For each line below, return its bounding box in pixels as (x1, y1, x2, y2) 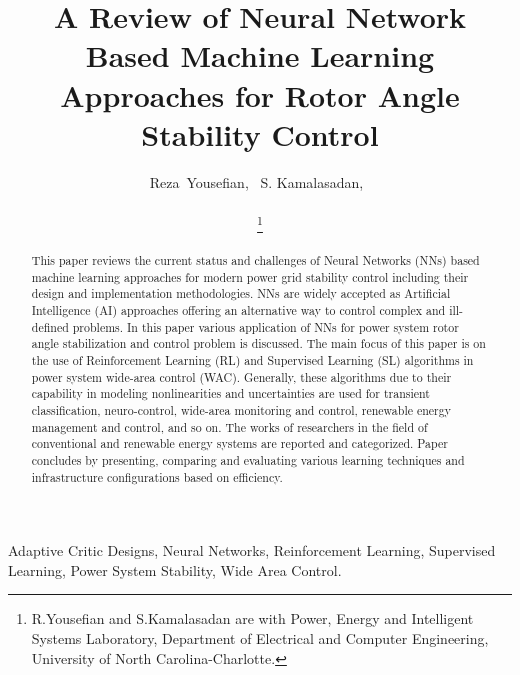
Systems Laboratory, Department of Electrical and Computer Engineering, (31, 627, 489, 648)
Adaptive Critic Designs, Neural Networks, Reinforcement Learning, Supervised (8, 540, 496, 561)
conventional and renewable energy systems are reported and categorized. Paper (31, 435, 448, 452)
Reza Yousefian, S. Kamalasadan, (149, 171, 364, 192)
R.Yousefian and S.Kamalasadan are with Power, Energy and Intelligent (31, 608, 474, 629)
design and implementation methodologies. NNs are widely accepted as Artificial (31, 285, 451, 302)
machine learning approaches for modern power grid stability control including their (31, 268, 469, 285)
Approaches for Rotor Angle (60, 74, 460, 115)
